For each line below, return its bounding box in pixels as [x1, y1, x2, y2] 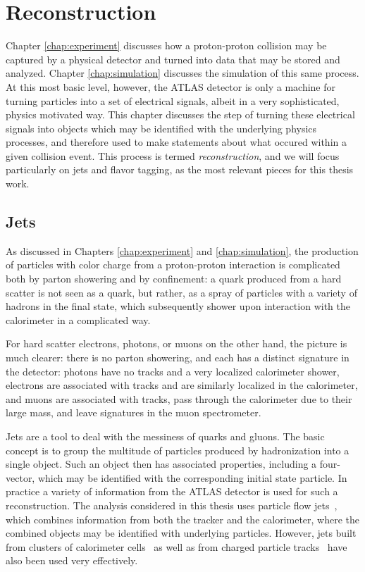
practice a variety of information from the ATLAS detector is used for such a [6, 484, 338, 499]
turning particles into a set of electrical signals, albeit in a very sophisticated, [6, 93, 340, 108]
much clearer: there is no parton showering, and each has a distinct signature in [6, 350, 349, 365]
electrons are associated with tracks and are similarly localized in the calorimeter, [6, 378, 358, 392]
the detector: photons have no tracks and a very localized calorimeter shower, [6, 363, 340, 378]
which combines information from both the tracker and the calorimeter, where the [6, 511, 360, 526]
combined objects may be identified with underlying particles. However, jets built [6, 526, 357, 540]
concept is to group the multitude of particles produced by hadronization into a [6, 442, 349, 457]
